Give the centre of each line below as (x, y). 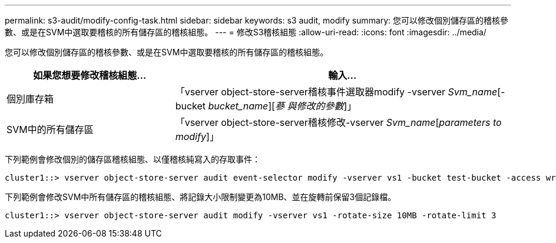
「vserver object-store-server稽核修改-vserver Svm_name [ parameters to (338, 122)
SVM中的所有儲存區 (50, 129)
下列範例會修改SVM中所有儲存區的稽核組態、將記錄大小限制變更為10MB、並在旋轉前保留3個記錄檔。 (201, 197)
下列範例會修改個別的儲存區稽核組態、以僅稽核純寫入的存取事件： (133, 159)
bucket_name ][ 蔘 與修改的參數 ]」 (282, 106)
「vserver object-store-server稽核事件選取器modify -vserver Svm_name (336, 92)
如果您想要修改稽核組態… (90, 75)
